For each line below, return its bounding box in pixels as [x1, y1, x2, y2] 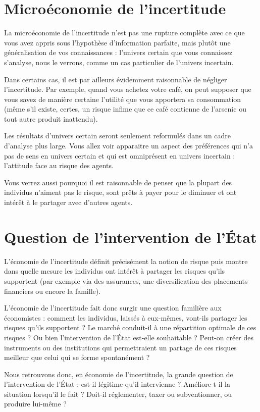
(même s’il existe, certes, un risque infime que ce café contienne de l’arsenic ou [4, 104, 246, 114]
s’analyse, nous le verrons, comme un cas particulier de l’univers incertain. [4, 57, 234, 67]
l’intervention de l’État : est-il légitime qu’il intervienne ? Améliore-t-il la [4, 379, 230, 389]
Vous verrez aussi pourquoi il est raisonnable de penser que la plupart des [4, 177, 232, 187]
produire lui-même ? [4, 398, 67, 409]
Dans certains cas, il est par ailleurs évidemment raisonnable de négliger [4, 74, 227, 84]
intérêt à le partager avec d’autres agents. [4, 197, 133, 208]
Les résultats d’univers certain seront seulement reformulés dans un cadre [4, 130, 231, 141]
